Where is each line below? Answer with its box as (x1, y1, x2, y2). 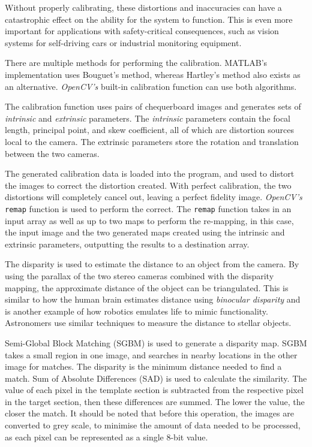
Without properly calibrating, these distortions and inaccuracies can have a (5, 1, 282, 13)
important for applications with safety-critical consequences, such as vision (5, 25, 279, 37)
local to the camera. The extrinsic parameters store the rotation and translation (5, 135, 299, 147)
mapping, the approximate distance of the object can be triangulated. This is (5, 281, 289, 294)
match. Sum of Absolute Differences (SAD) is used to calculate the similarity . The (5, 372, 307, 384)
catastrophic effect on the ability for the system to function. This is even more (5, 13, 293, 25)
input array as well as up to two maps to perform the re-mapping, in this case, (5, 214, 294, 226)
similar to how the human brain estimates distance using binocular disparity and (5, 293, 301, 306)
